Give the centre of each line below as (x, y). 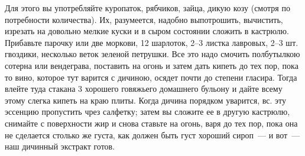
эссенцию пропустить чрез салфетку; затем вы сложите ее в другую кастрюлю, (147, 112)
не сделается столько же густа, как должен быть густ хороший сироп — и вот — (152, 135)
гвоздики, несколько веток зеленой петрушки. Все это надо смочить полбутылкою (152, 54)
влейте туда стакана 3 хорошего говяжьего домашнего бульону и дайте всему (144, 89)
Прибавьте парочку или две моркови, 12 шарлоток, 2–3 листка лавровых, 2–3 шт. (152, 42)
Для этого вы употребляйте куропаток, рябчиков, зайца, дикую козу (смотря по (147, 8)
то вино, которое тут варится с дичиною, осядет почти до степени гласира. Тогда (151, 77)
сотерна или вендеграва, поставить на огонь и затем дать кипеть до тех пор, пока (152, 65)
